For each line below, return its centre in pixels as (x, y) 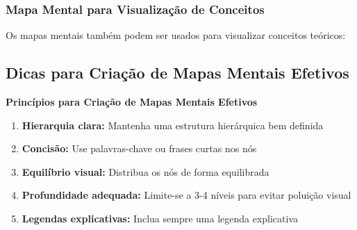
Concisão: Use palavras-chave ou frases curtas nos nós (139, 148)
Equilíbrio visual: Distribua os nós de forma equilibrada (146, 171)
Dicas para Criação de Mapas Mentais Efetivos (177, 73)
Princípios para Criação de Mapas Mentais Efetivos (132, 102)
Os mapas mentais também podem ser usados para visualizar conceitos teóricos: (176, 35)
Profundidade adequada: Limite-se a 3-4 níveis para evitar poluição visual (186, 195)
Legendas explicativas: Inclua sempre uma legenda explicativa (160, 218)
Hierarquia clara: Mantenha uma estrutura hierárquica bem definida (173, 125)
